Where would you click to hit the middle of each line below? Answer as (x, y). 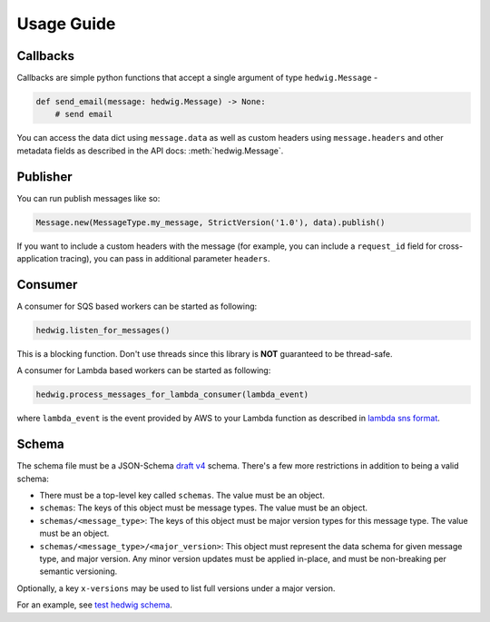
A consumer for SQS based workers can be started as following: (137, 306)
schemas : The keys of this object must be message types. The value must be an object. (203, 508)
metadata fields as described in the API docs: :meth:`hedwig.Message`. (150, 151)
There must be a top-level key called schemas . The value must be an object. (182, 495)
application (38, 259)
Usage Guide (66, 24)
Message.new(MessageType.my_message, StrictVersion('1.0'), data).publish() (211, 222)
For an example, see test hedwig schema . (94, 605)
